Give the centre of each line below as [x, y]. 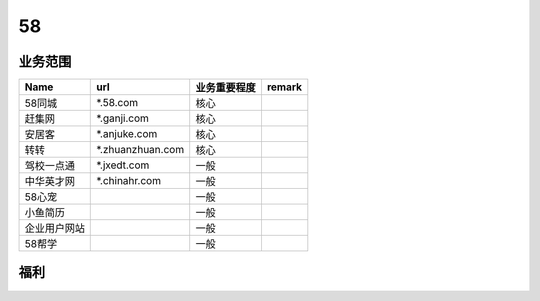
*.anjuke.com [127, 134]
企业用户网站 [54, 228]
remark [284, 87]
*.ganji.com [123, 118]
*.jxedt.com [123, 165]
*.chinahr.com [129, 181]
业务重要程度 [225, 88]
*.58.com [117, 103]
